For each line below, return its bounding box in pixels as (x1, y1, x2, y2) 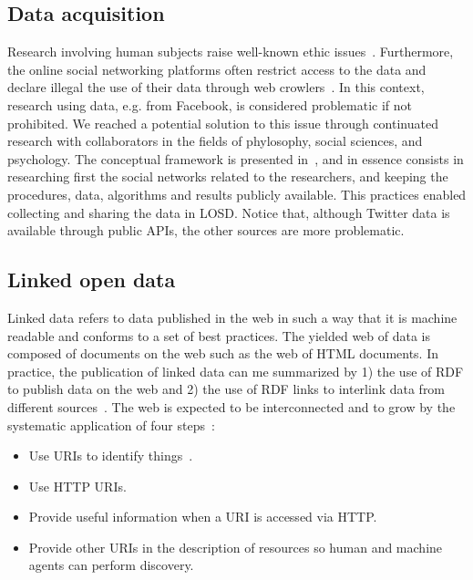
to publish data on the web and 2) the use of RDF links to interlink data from (7, 379, 446, 399)
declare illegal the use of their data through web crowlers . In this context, (7, 78, 425, 97)
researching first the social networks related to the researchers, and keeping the (7, 167, 448, 186)
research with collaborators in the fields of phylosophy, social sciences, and (7, 131, 423, 150)
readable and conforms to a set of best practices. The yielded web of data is (7, 326, 431, 345)
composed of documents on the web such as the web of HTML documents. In (7, 344, 439, 363)
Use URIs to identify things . (28, 446, 193, 465)
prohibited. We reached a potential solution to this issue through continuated (7, 113, 438, 132)
